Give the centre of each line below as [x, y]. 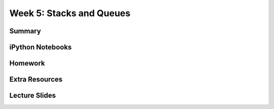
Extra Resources [36, 79]
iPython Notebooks [41, 47]
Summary [25, 31]
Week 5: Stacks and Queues [70, 13]
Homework [27, 63]
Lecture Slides [32, 96]
